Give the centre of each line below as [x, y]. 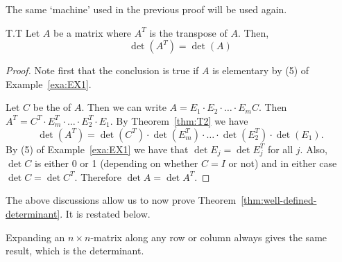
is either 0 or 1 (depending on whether [116, 163]
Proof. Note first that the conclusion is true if [102, 70]
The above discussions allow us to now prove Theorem [121, 200]
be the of [52, 107]
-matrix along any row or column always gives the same [209, 237]
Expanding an [35, 237]
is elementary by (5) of [261, 70]
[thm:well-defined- [279, 200]
